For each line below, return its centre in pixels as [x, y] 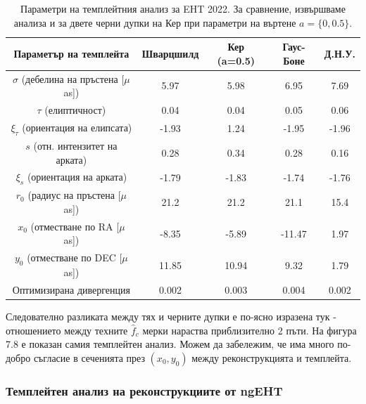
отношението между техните [67, 330]
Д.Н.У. [340, 53]
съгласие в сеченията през [89, 357]
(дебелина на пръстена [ [73, 78]
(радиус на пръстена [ [74, 195]
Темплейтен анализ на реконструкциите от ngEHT [144, 390]
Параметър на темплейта [71, 53]
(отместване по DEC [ [75, 258]
